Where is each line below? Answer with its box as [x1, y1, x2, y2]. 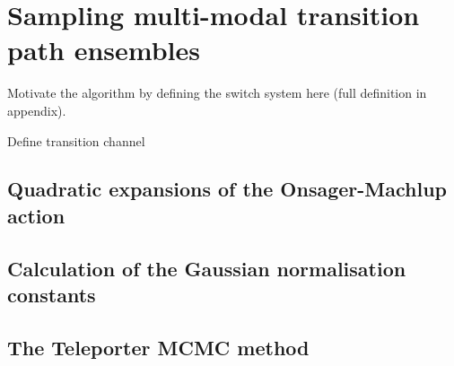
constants [7, 281, 96, 309]
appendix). [7, 100, 66, 119]
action [7, 201, 65, 229]
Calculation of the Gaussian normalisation [7, 254, 406, 282]
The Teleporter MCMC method [7, 333, 310, 361]
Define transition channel [7, 131, 145, 150]
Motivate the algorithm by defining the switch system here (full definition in [7, 83, 427, 102]
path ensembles [7, 31, 201, 68]
